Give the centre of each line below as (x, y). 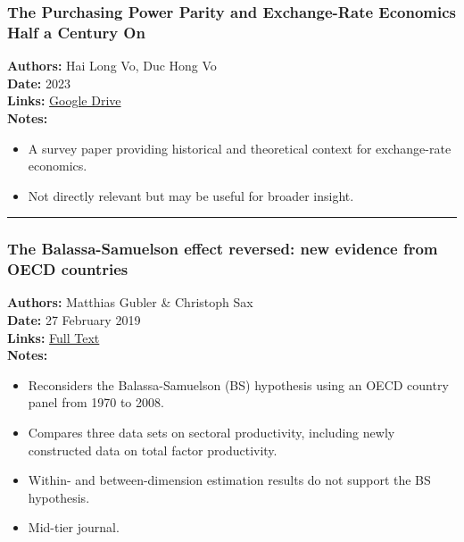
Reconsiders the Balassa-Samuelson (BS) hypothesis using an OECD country (238, 384)
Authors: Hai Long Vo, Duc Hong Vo (112, 66)
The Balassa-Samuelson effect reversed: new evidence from (223, 249)
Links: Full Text (54, 337)
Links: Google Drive (64, 100)
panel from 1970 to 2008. (96, 402)
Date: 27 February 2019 (74, 320)
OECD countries (68, 269)
